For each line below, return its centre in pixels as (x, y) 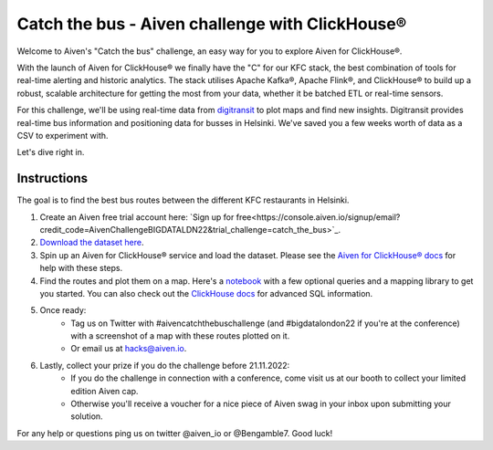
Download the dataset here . (92, 243)
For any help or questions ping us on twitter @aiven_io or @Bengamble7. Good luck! (175, 433)
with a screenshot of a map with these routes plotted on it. (180, 336)
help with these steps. (81, 268)
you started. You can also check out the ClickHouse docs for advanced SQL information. (206, 293)
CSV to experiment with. (63, 135)
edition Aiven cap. (105, 391)
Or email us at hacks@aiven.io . (129, 349)
